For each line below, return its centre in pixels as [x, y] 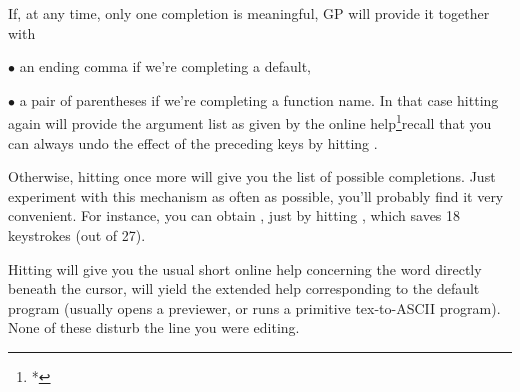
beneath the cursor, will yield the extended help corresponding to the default [244, 288]
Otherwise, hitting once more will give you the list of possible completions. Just [252, 176]
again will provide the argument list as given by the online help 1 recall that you [250, 122]
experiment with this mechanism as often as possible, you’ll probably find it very [256, 195]
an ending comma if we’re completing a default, [165, 66]
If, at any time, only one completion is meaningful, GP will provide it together [249, 13]
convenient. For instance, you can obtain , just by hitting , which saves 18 [234, 215]
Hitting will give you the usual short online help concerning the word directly [245, 268]
